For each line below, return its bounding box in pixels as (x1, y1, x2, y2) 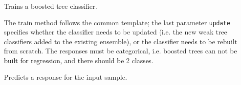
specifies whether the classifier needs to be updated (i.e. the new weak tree (4, 27, 227, 37)
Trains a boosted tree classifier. (4, 1, 97, 11)
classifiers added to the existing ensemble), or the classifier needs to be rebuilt (4, 36, 238, 46)
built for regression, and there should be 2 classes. (4, 55, 153, 66)
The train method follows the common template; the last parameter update (4, 17, 230, 27)
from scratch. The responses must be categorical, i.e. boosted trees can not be (4, 46, 237, 56)
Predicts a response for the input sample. (4, 71, 127, 82)
